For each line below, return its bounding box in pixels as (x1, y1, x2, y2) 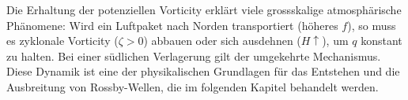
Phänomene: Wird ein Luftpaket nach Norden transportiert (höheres (6, 17, 338, 33)
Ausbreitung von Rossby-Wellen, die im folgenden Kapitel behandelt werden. (6, 78, 379, 94)
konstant (361, 32, 402, 49)
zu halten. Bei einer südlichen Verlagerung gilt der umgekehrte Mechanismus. (6, 47, 381, 64)
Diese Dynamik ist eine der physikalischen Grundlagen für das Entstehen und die (6, 63, 400, 80)
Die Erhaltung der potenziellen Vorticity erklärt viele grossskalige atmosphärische (6, 2, 402, 17)
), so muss (347, 17, 396, 33)
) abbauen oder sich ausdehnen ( (143, 32, 301, 49)
